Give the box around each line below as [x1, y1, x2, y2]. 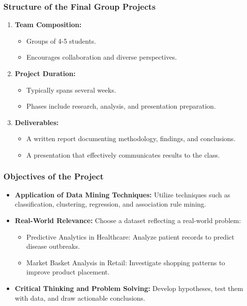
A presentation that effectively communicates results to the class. [26, 149, 220, 160]
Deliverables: [15, 117, 59, 127]
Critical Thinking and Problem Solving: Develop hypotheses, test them [15, 283, 243, 293]
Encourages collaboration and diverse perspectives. [26, 52, 177, 62]
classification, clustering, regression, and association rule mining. [15, 199, 206, 209]
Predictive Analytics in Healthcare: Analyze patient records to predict [26, 231, 234, 242]
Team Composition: [15, 19, 82, 30]
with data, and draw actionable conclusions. [15, 292, 145, 303]
